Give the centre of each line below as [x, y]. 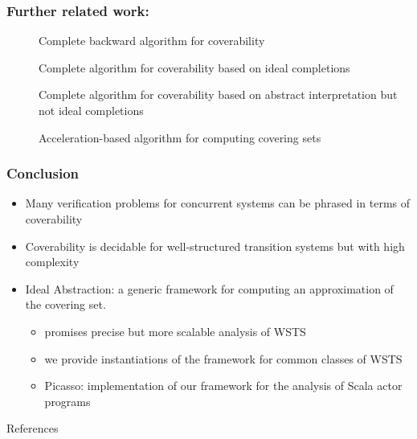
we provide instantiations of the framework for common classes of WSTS [223, 358]
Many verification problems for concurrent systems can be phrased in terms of [218, 203]
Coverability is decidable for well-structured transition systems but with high [215, 246]
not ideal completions [91, 110]
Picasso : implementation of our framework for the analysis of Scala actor [223, 386]
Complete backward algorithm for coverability [152, 41]
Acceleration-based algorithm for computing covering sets [180, 137]
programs [67, 401]
